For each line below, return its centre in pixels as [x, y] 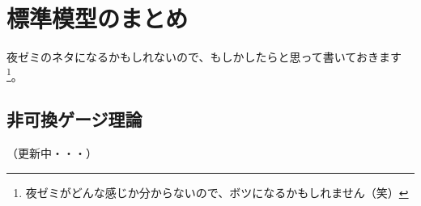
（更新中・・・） [52, 153]
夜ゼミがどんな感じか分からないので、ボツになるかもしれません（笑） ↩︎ [217, 192]
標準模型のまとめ [98, 18]
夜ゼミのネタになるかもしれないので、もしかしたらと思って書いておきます [204, 57]
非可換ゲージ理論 [74, 119]
